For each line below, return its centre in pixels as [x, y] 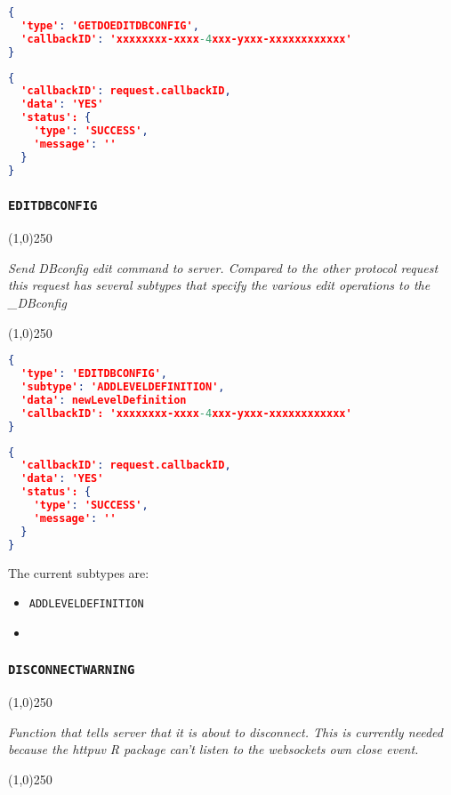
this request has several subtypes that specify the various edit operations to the [219, 285]
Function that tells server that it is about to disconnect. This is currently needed [226, 731]
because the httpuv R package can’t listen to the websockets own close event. [213, 749]
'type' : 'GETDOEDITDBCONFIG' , [110, 25]
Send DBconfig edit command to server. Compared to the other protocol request [223, 267]
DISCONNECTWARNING [72, 670]
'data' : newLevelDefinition [104, 400]
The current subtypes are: [79, 572]
